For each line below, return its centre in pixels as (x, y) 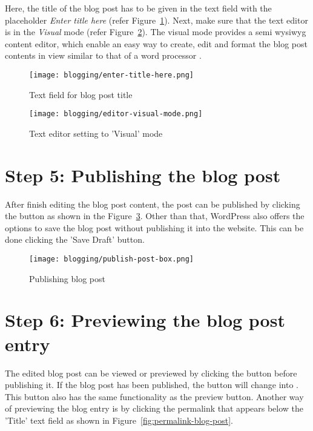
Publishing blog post (67, 278)
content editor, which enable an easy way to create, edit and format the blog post (156, 43)
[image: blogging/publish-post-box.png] (112, 259)
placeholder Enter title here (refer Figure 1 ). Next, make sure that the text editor (156, 20)
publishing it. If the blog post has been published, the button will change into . (152, 385)
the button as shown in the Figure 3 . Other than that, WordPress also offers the (155, 216)
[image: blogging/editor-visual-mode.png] (116, 114)
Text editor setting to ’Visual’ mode (96, 133)
